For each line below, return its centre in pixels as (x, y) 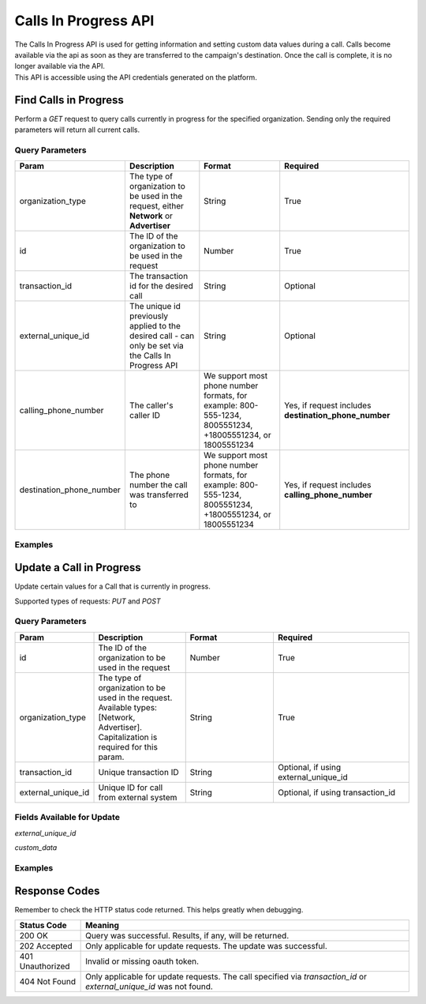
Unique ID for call (131, 788)
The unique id (155, 306)
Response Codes (57, 891)
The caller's (151, 405)
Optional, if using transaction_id (336, 792)
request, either (157, 206)
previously (149, 316)
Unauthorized (45, 966)
